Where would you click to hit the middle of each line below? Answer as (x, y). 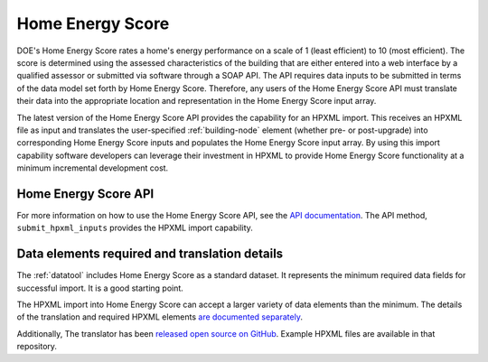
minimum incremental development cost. (93, 168)
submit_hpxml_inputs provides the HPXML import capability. (135, 228)
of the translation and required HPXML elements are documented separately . (160, 317)
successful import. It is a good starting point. (100, 288)
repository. (37, 347)
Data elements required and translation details (150, 254)
